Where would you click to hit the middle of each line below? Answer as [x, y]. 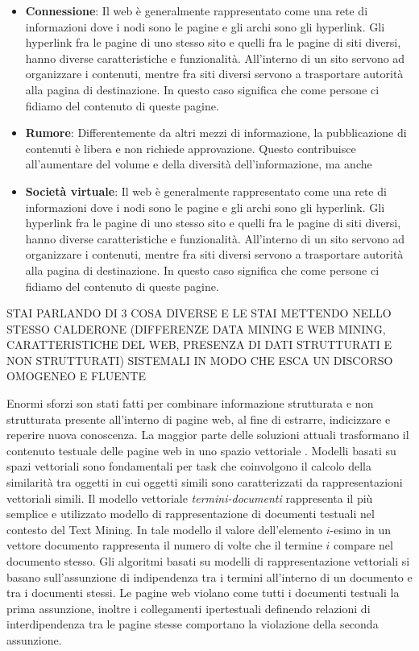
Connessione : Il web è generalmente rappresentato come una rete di [197, 10]
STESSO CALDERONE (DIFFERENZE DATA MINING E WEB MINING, [196, 328]
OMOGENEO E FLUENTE [76, 376]
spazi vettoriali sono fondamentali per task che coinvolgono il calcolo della [189, 466]
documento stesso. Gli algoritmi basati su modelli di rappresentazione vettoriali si [208, 561]
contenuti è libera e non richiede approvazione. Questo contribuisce [191, 148]
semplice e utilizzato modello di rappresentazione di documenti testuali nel [191, 514]
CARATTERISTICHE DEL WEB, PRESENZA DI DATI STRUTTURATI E [199, 344]
